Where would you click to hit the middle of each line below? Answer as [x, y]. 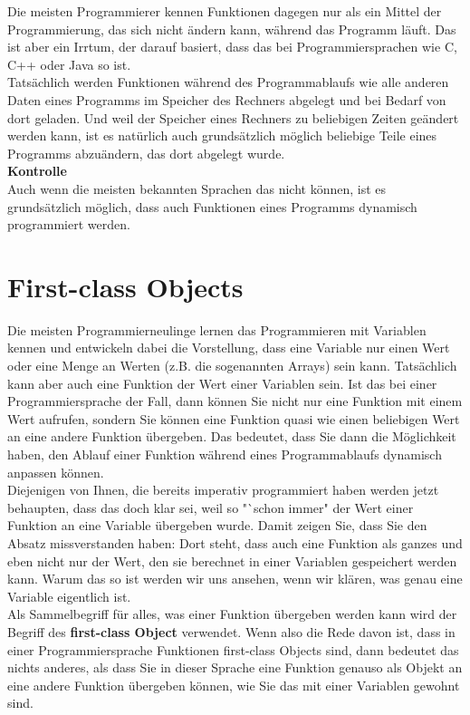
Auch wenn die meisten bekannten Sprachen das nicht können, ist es [197, 188]
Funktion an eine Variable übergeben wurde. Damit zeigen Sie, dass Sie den [217, 525]
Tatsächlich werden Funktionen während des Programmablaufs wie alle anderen [228, 82]
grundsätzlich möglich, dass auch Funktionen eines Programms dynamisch [212, 206]
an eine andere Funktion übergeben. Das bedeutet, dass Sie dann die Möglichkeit [232, 436]
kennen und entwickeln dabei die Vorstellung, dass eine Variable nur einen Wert [229, 348]
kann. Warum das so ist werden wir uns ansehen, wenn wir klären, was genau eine [235, 579]
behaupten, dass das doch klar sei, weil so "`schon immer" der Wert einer [211, 507]
